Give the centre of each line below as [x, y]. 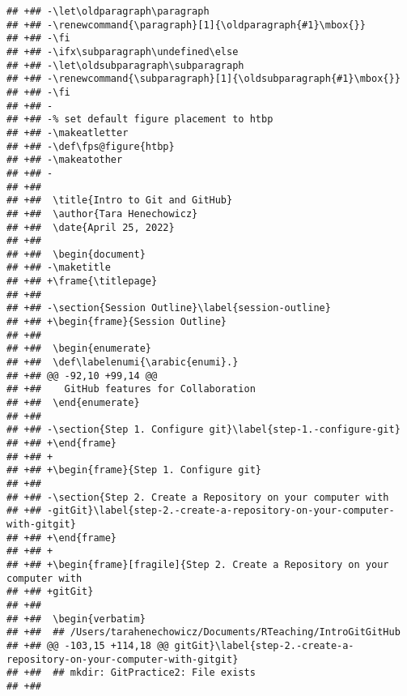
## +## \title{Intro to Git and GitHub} [120, 201]
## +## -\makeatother [65, 160]
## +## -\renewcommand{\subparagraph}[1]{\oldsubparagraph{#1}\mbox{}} [203, 79]
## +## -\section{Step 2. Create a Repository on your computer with [198, 497]
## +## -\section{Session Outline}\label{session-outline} [169, 308]
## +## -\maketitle [59, 268]
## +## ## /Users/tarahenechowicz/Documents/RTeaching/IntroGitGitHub [203, 632]
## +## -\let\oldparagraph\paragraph [108, 11]
